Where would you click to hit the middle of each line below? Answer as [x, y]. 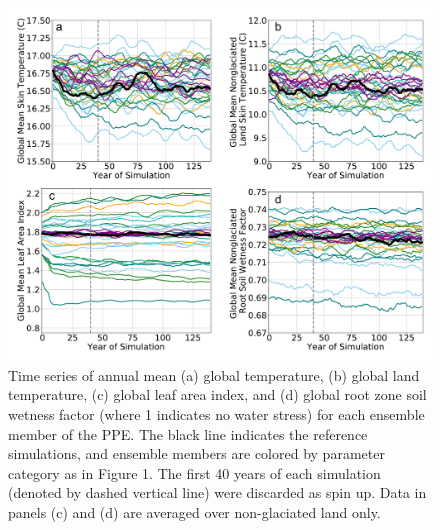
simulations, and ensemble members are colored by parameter [196, 453]
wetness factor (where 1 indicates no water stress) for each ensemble [216, 413]
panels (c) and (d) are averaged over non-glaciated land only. [194, 511]
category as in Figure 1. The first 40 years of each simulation [194, 472]
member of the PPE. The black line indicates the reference [188, 433]
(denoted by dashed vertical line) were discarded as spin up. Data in [217, 492]
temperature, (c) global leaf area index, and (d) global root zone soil [217, 394]
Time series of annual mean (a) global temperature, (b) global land [214, 374]
